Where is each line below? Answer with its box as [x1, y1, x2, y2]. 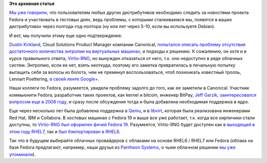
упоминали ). [9, 151, 36, 157]
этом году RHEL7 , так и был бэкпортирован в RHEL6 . [9, 129, 121, 134]
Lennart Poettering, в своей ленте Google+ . [9, 76, 99, 82]
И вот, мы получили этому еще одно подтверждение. [9, 33, 123, 38]
